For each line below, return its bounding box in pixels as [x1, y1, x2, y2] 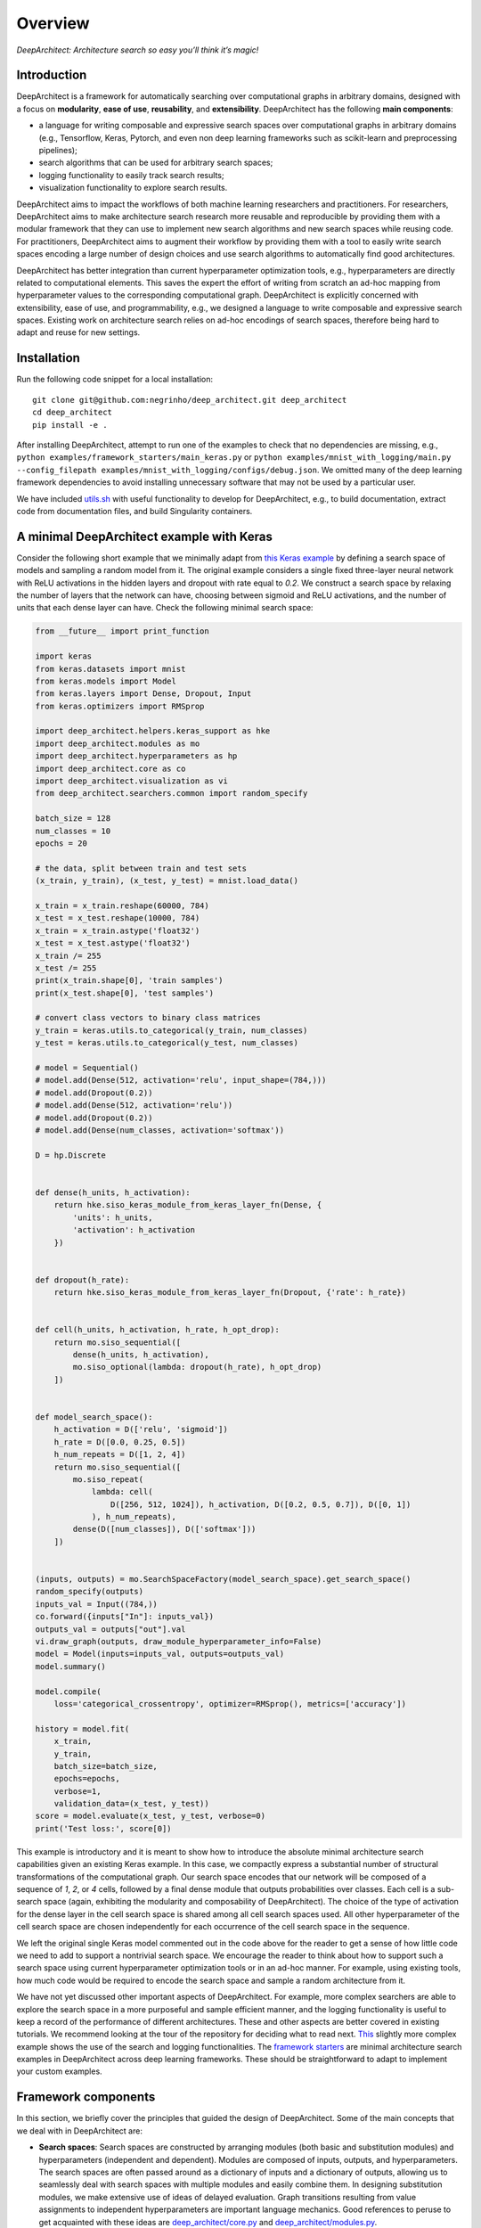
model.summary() [35, 1661, 107, 1671]
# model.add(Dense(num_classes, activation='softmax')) [35, 1125, 285, 1135]
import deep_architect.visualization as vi [35, 776, 229, 786]
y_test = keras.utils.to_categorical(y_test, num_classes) [35, 1038, 298, 1048]
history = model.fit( [35, 1724, 130, 1733]
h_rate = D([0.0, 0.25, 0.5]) [53, 1437, 186, 1447]
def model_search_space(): [35, 1412, 153, 1421]
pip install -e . [32, 420, 108, 430]
